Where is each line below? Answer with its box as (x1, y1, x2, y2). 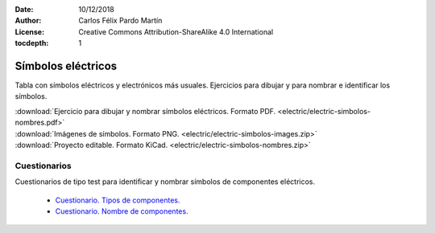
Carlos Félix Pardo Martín (78, 16, 163, 26)
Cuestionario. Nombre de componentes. (55, 206, 188, 216)
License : (14, 27, 44, 36)
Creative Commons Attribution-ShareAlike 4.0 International (78, 27, 274, 36)
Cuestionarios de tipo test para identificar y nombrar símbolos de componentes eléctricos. (14, 177, 316, 186)
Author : (14, 16, 42, 26)
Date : (14, 5, 34, 14)
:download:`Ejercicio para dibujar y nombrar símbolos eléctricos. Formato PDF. (14, 106, 276, 116)
